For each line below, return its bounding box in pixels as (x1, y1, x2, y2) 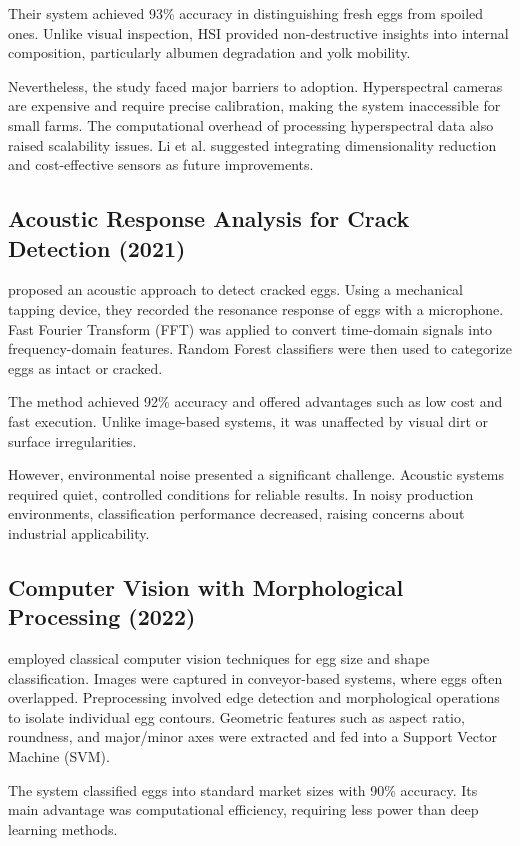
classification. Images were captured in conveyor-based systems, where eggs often (8, 667, 503, 688)
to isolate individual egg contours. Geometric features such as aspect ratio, (8, 706, 465, 727)
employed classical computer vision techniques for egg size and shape (8, 648, 430, 669)
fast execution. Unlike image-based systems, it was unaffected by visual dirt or (8, 410, 489, 431)
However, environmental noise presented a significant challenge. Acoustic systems (8, 464, 505, 485)
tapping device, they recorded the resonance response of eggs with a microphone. (8, 298, 504, 319)
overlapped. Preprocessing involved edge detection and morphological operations (8, 687, 500, 708)
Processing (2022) (8, 601, 196, 632)
